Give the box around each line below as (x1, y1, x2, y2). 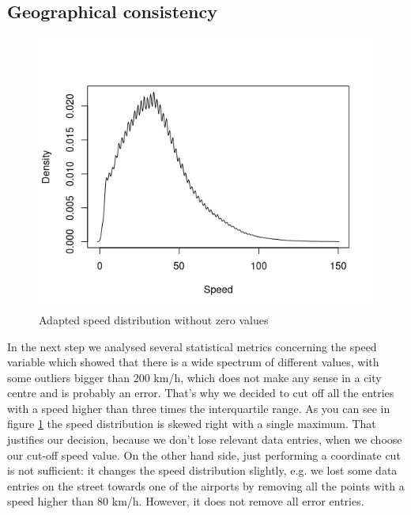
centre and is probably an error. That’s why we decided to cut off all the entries (7, 384, 394, 401)
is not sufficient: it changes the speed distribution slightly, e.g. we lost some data (7, 462, 398, 479)
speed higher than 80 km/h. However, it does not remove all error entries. (7, 493, 364, 509)
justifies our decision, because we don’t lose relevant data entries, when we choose (7, 431, 402, 448)
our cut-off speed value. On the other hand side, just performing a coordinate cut (7, 446, 401, 463)
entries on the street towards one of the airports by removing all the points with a (7, 477, 405, 494)
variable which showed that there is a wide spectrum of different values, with (7, 354, 379, 370)
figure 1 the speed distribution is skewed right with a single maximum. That (7, 415, 376, 432)
